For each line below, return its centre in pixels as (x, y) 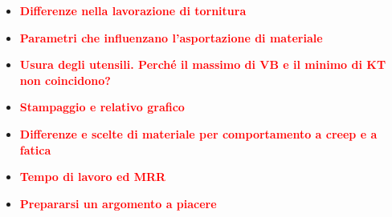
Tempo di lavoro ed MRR (93, 177)
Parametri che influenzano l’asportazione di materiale (171, 37)
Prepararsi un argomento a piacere (118, 203)
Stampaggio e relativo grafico (102, 107)
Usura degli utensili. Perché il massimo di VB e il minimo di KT (203, 64)
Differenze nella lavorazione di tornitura (133, 10)
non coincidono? (65, 80)
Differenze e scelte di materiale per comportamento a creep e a (198, 133)
